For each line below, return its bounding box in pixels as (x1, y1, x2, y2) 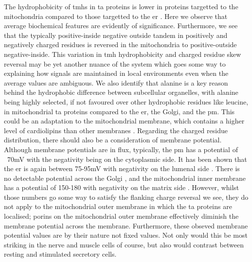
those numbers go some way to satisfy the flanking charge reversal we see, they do (4, 192, 249, 202)
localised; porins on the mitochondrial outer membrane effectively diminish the (4, 211, 239, 221)
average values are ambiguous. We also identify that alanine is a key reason (4, 77, 228, 87)
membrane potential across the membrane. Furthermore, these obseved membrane (4, 220, 248, 230)
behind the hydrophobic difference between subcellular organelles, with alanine (4, 87, 238, 97)
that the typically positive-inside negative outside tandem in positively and (4, 30, 228, 40)
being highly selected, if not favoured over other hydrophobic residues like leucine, (4, 96, 249, 106)
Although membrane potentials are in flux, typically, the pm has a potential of (4, 144, 238, 154)
